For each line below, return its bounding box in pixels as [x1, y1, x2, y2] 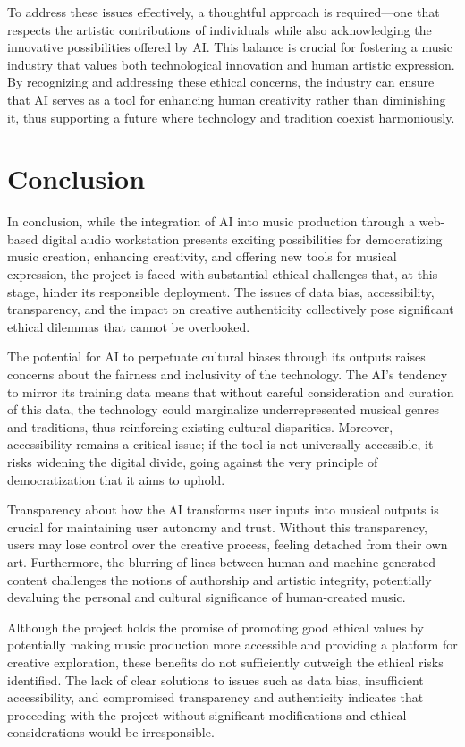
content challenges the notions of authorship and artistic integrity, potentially [7, 570, 432, 589]
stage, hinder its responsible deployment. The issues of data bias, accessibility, [7, 282, 435, 301]
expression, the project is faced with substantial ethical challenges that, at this [7, 265, 438, 284]
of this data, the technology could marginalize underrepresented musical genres [7, 400, 440, 419]
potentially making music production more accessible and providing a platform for [7, 635, 458, 654]
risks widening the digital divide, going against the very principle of [7, 453, 378, 471]
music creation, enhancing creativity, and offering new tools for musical [7, 247, 397, 266]
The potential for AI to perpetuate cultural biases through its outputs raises [7, 347, 426, 366]
